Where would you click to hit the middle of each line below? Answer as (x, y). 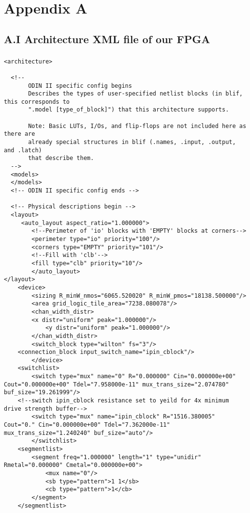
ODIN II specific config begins (80, 86)
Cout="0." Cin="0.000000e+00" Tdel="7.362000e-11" (87, 425)
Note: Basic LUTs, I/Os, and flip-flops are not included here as (137, 126)
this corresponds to (37, 102)
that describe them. (61, 158)
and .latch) (23, 150)
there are (20, 134)
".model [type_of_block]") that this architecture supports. (129, 110)
